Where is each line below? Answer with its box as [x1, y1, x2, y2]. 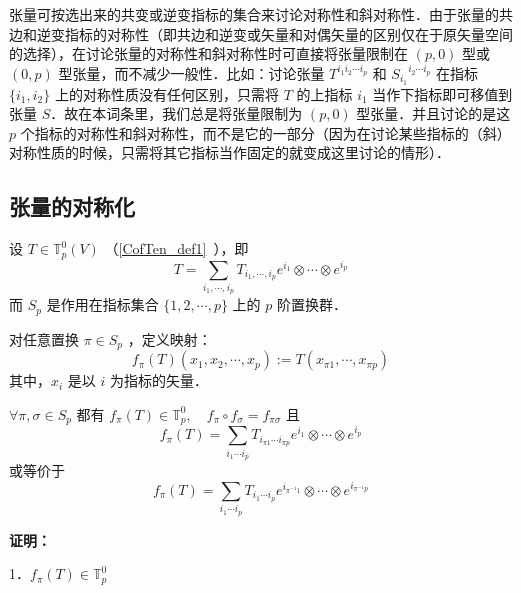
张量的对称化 [9, 191, 135, 222]
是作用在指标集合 [46, 294, 159, 315]
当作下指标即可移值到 [372, 83, 513, 104]
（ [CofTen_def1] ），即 [104, 238, 249, 259]
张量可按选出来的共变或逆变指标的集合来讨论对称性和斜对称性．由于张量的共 [9, 4, 513, 24]
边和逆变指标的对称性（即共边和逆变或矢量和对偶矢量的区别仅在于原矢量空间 [9, 23, 513, 44]
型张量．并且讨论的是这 [356, 103, 511, 124]
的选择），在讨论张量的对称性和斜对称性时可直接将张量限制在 [9, 43, 408, 64]
